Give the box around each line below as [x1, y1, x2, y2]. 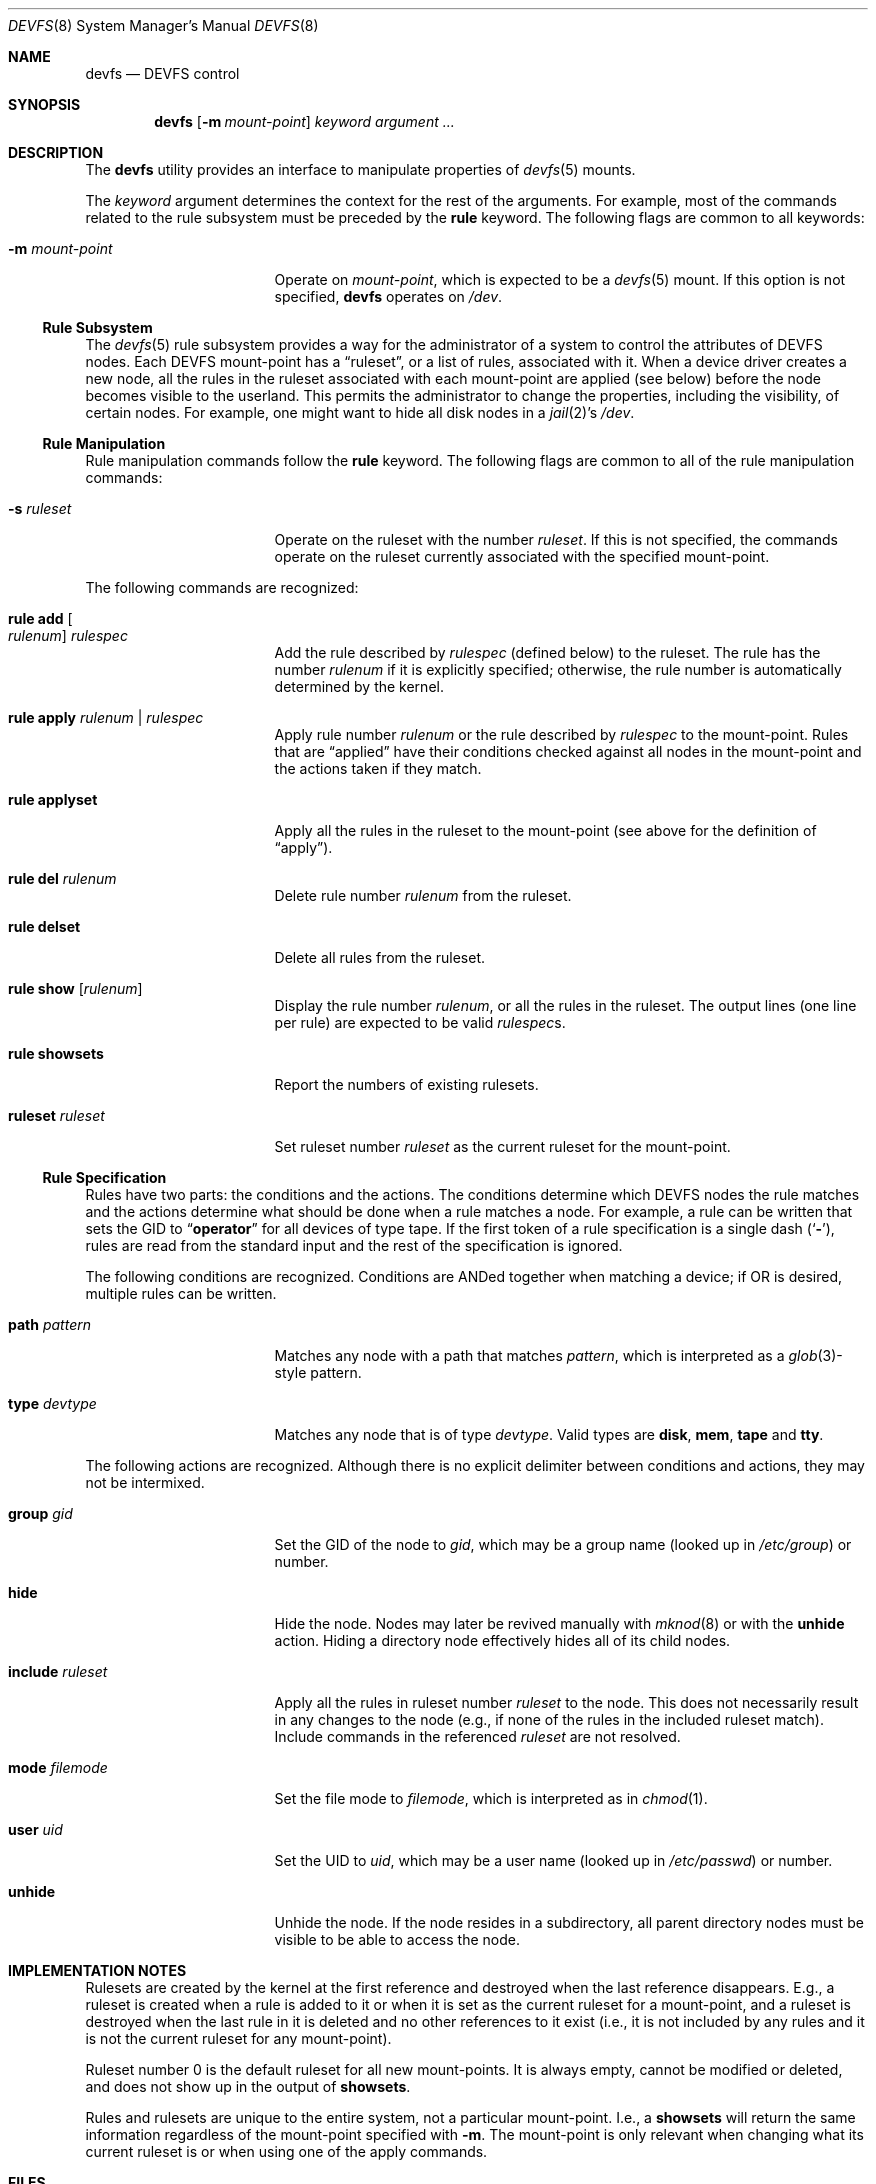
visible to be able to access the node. [274, 1931, 520, 1948]
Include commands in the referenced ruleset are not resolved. [274, 1728, 681, 1745]
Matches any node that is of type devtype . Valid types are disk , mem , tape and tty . [274, 1426, 824, 1443]
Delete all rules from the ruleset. [274, 949, 486, 966]
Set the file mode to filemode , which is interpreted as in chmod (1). [274, 1790, 708, 1807]
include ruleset [8, 1663, 108, 1680]
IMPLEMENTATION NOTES [8, 1962, 187, 1979]
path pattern [8, 1316, 91, 1333]
